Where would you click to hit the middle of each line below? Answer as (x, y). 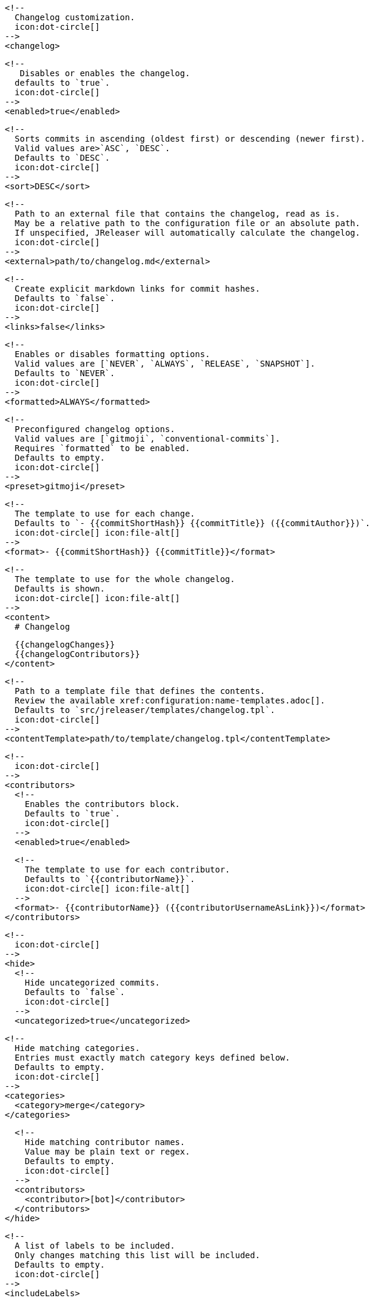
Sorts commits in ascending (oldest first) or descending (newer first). (190, 139)
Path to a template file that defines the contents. (140, 691)
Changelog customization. (75, 17)
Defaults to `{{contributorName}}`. (110, 879)
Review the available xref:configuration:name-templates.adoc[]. (170, 700)
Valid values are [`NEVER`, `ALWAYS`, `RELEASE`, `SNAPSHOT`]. (165, 364)
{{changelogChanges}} (65, 645)
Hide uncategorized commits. (92, 983)
